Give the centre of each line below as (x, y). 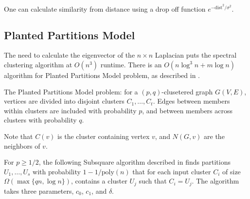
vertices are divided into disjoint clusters (64, 101)
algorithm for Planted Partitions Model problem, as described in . (102, 75)
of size (232, 171)
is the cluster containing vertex (104, 136)
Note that (18, 136)
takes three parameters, (39, 191)
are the (214, 136)
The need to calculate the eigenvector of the (70, 55)
